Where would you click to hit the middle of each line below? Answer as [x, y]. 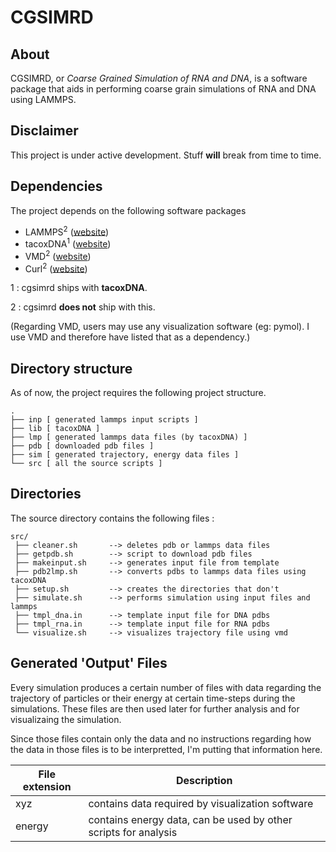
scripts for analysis [133, 832]
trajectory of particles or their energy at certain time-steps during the [153, 698]
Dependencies [56, 186]
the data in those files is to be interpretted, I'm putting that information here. [166, 749]
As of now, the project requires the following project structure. [138, 393]
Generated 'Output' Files [89, 663]
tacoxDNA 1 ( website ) [68, 243]
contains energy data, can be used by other [190, 819]
